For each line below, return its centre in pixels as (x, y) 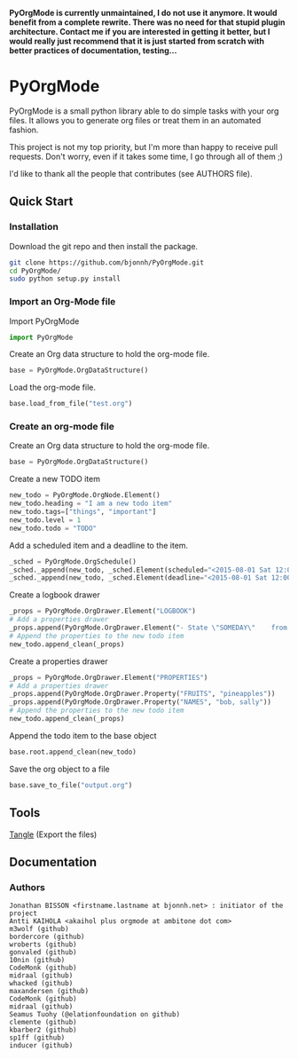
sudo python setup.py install (65, 279)
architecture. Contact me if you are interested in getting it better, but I (140, 32)
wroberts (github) (43, 944)
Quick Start (41, 202)
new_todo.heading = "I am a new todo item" (91, 504)
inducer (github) (41, 1046)
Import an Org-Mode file (63, 302)
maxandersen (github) (49, 992)
